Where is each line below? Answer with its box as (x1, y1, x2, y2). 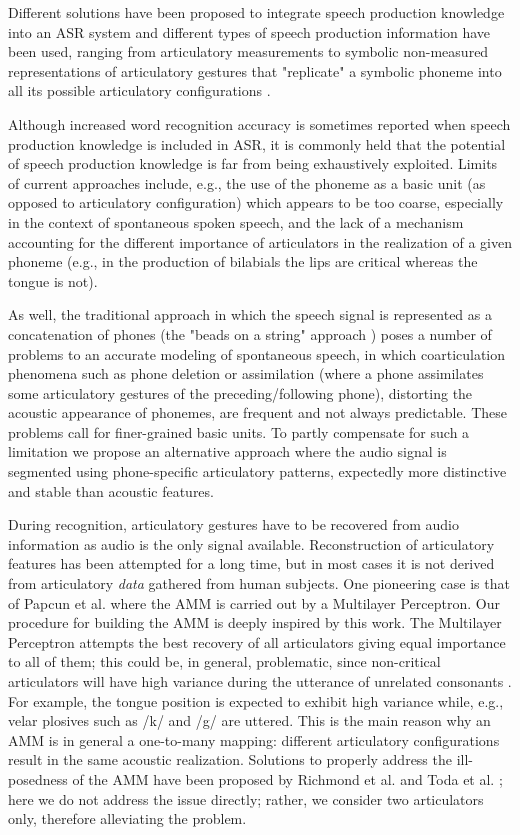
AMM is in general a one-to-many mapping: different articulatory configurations (8, 729, 500, 750)
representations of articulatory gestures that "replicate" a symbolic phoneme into (8, 60, 502, 81)
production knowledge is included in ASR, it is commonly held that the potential (8, 133, 506, 154)
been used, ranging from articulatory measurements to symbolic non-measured (8, 41, 489, 62)
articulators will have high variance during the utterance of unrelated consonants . (8, 671, 512, 691)
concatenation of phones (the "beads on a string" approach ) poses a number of (8, 323, 492, 344)
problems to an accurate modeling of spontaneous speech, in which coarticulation (8, 343, 506, 364)
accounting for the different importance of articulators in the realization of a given (8, 231, 512, 252)
